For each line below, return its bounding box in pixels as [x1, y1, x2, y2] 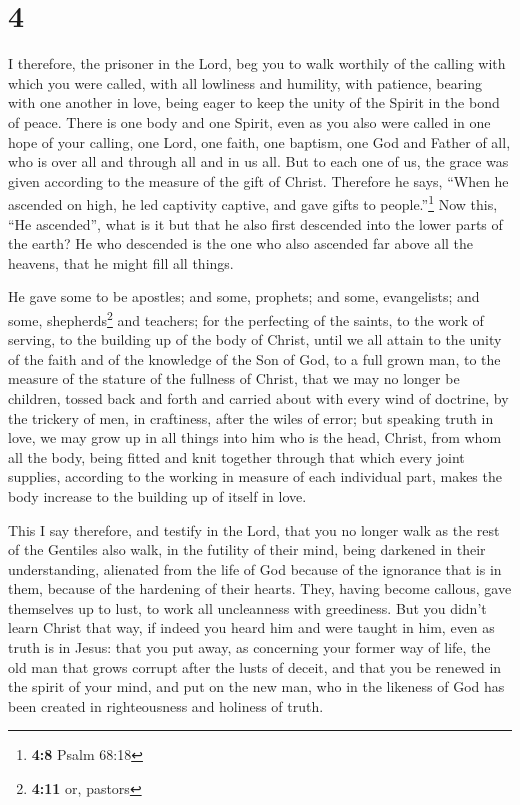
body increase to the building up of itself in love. [8, 485, 307, 506]
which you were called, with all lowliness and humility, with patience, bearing [8, 72, 482, 93]
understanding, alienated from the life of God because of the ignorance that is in [8, 558, 502, 579]
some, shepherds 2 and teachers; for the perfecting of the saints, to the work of [8, 306, 484, 330]
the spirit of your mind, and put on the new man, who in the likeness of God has [8, 676, 505, 697]
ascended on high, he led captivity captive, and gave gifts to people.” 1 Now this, [8, 191, 498, 214]
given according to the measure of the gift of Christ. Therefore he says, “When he [8, 170, 509, 191]
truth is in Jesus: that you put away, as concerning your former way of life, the [8, 637, 491, 658]
